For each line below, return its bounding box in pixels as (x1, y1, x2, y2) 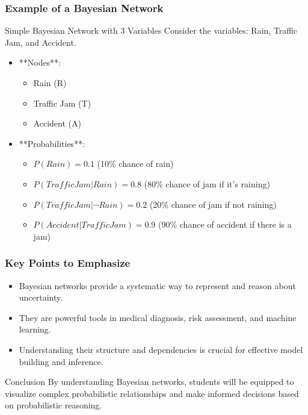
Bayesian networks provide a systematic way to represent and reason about (19, 279, 296, 292)
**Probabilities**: (19, 137, 85, 149)
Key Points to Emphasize (5, 255, 131, 270)
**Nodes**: (19, 56, 61, 69)
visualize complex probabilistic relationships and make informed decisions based (5, 387, 299, 399)
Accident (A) (33, 117, 81, 129)
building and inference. (19, 355, 103, 367)
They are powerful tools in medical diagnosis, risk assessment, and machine (19, 311, 297, 323)
